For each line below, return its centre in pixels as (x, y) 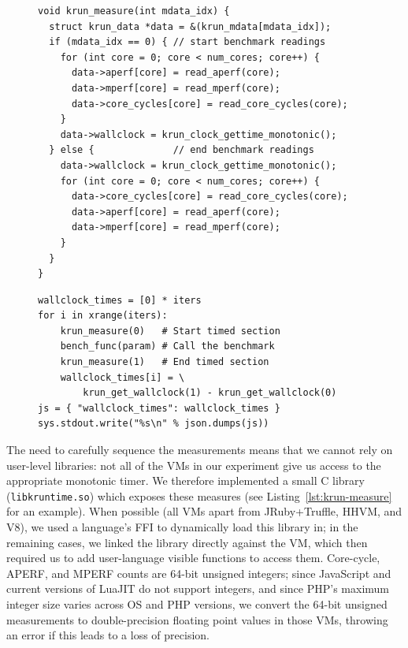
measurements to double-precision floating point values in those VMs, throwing (197, 619)
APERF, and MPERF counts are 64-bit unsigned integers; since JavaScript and (199, 573)
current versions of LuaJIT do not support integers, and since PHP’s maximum (198, 588)
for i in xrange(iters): (103, 316)
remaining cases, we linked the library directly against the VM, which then (187, 542)
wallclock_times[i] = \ (122, 377)
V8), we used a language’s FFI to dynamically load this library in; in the (182, 527)
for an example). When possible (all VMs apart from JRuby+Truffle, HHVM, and (204, 511)
